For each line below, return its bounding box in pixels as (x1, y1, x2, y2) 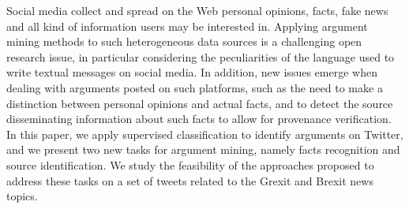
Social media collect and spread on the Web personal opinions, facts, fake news (6, 2, 388, 18)
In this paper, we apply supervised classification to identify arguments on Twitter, (6, 125, 403, 142)
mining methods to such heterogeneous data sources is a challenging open (6, 33, 362, 50)
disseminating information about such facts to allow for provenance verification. (6, 110, 392, 127)
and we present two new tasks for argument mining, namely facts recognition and (6, 141, 400, 158)
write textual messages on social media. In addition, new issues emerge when (6, 64, 377, 80)
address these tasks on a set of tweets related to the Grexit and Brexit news (6, 172, 373, 188)
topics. (6, 188, 38, 204)
